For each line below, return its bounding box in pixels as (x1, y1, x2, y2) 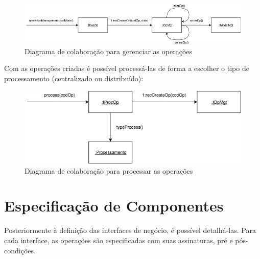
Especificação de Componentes (4, 195, 224, 216)
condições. (4, 245, 36, 255)
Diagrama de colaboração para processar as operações (25, 165, 193, 176)
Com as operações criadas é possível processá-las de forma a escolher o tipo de (4, 63, 249, 74)
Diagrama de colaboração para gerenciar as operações (25, 45, 193, 56)
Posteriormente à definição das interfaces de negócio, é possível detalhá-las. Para (4, 225, 256, 236)
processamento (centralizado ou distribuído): (4, 73, 144, 84)
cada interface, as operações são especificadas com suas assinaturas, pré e (4, 234, 233, 245)
